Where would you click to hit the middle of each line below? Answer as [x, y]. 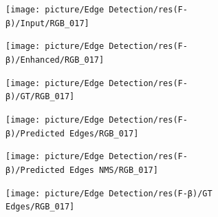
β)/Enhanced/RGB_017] [55, 60]
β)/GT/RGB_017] [40, 97]
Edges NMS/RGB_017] [114, 170]
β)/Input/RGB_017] [47, 23]
